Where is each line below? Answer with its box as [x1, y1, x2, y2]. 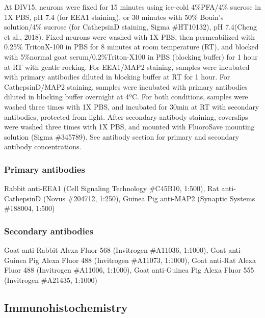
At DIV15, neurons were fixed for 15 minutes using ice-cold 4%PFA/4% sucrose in [4, 2, 261, 12]
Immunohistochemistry [4, 299, 128, 315]
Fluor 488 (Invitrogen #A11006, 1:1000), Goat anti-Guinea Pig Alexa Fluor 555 [4, 264, 254, 275]
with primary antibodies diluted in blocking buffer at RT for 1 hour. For [4, 71, 230, 82]
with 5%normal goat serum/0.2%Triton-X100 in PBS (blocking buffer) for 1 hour [4, 51, 258, 62]
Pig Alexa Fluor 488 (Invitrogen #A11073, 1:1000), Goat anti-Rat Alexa [29, 254, 256, 265]
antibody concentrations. [4, 141, 82, 152]
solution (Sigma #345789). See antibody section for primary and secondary [4, 131, 240, 142]
